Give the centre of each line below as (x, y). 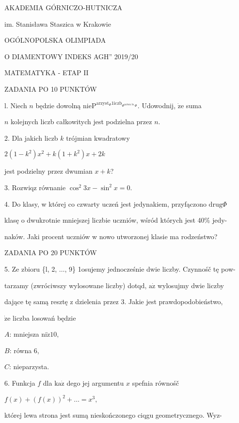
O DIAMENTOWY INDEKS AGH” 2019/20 (71, 56)
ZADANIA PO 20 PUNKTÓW (51, 252)
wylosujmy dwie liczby (191, 285)
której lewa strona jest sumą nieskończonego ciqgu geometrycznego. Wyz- (113, 415)
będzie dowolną (58, 105)
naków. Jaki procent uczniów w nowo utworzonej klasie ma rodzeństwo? (111, 236)
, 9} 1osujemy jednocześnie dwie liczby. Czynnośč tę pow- (150, 268)
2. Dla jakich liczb (31, 138)
